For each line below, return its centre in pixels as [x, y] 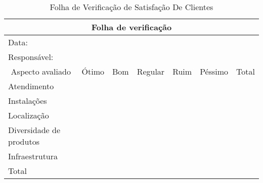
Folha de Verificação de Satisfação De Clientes [131, 7]
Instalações [28, 101]
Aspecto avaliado [41, 71]
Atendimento [31, 86]
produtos [24, 141]
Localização [29, 115]
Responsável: [31, 57]
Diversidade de [34, 130]
